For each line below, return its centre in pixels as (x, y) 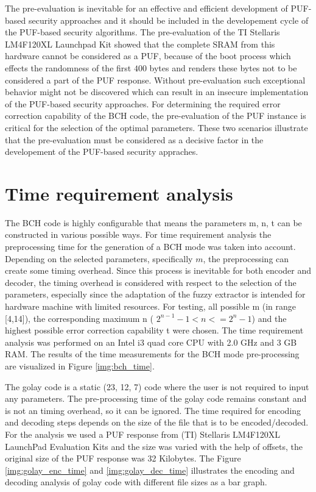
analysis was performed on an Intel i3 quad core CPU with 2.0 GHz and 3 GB (151, 342)
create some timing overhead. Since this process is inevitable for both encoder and (158, 270)
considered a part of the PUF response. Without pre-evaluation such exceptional (155, 80)
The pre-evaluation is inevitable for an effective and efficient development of (146, 8)
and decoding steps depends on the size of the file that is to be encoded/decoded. (157, 422)
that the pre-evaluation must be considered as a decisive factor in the (134, 139)
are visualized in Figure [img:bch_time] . (80, 365)
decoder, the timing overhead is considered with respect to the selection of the (151, 282)
